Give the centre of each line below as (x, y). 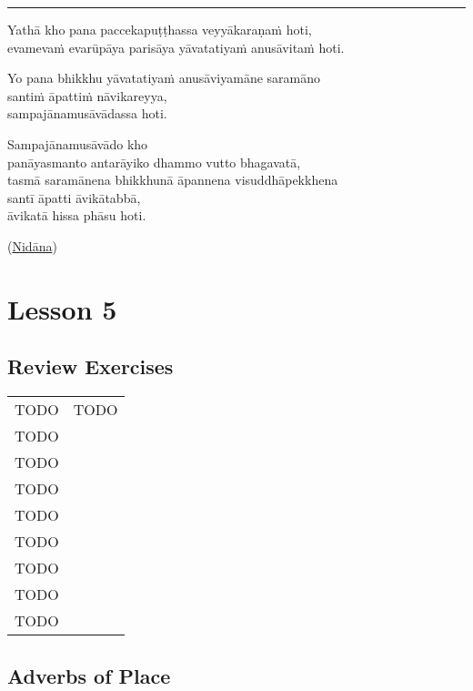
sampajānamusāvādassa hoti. (87, 113)
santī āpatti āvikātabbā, (74, 197)
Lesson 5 (62, 308)
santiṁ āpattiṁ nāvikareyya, (87, 95)
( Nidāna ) (32, 245)
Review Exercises (91, 366)
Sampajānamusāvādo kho (78, 143)
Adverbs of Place (89, 675)
